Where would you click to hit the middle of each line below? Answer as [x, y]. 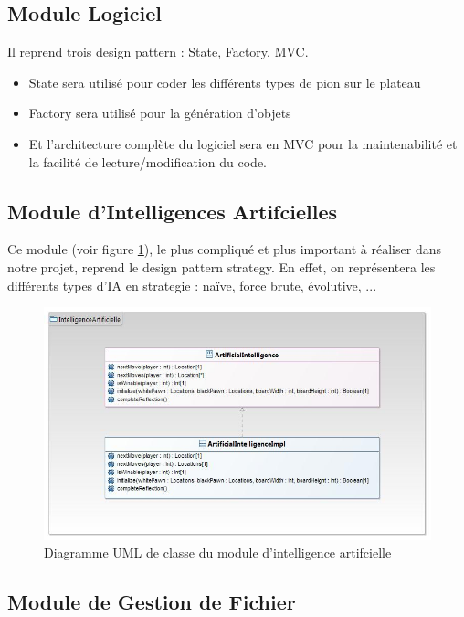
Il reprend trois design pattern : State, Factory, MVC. [158, 52]
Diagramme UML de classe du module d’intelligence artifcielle [218, 553]
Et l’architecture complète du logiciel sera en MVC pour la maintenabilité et [243, 143]
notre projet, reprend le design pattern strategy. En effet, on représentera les [221, 266]
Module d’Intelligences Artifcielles [172, 211]
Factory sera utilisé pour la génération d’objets [160, 113]
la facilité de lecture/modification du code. [148, 161]
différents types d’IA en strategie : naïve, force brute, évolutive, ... [192, 285]
